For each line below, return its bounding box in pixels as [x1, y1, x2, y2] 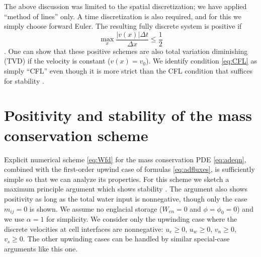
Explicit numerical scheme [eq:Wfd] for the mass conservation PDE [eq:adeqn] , [4, 154, 246, 164]
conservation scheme [4, 124, 148, 145]
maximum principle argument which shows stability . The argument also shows [4, 183, 247, 194]
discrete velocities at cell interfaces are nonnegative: [4, 223, 163, 234]
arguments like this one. [4, 243, 78, 254]
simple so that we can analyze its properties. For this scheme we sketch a [4, 173, 229, 184]
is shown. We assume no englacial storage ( [29, 203, 162, 214]
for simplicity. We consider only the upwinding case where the [46, 214, 237, 224]
